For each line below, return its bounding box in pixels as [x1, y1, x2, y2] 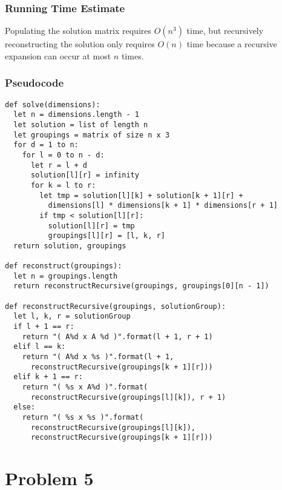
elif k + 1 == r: [13, 372, 83, 382]
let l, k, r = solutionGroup [13, 312, 131, 321]
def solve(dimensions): [5, 100, 100, 109]
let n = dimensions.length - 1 [13, 110, 139, 119]
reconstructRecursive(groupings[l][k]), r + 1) [30, 392, 226, 402]
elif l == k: [13, 342, 66, 351]
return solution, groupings [13, 241, 126, 250]
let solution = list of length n [13, 120, 148, 129]
